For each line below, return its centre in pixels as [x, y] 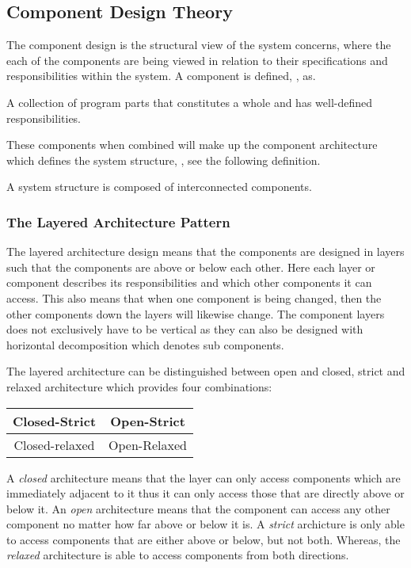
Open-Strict [148, 421]
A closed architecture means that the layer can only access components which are [204, 477]
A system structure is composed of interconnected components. [159, 187]
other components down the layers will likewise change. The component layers [196, 313]
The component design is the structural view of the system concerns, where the [199, 45]
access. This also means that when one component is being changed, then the [194, 297]
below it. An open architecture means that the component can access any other [198, 508]
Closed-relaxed [54, 444]
